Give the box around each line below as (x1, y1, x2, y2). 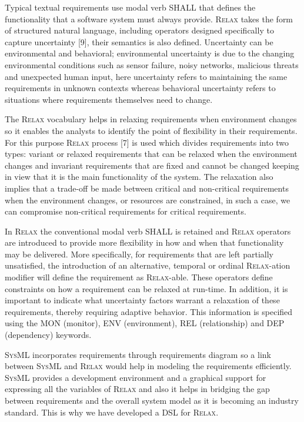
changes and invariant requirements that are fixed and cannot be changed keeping (5, 159, 299, 171)
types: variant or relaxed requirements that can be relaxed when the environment (5, 148, 298, 160)
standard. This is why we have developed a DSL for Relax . (5, 406, 219, 418)
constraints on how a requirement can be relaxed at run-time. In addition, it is (5, 282, 288, 294)
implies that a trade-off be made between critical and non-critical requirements (5, 182, 289, 194)
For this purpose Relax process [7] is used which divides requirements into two (5, 136, 289, 148)
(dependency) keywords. (5, 329, 92, 341)
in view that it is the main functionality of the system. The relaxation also (5, 170, 273, 183)
